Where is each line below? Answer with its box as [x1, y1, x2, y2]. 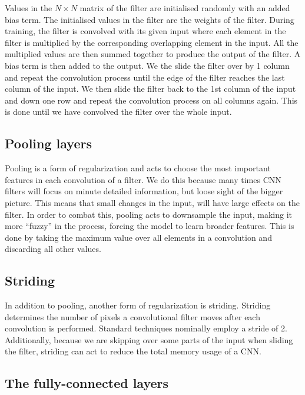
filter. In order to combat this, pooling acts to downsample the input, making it [5, 208, 293, 220]
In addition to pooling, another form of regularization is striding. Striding [5, 299, 271, 311]
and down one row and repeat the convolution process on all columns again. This [5, 94, 298, 106]
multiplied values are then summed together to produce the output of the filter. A [5, 48, 301, 60]
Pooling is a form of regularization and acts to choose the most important [5, 162, 271, 174]
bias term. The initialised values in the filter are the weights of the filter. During [5, 13, 294, 25]
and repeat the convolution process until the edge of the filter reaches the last [5, 71, 285, 83]
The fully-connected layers [5, 374, 169, 392]
